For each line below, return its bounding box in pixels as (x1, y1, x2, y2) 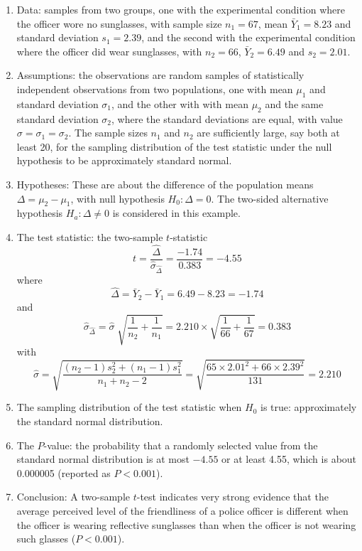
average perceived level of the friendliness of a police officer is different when (16, 503, 349, 518)
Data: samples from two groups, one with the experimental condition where (16, 2, 345, 16)
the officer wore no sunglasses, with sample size (16, 16, 222, 31)
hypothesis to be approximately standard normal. (16, 153, 232, 168)
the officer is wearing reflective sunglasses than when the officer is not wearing (16, 517, 356, 532)
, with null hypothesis (70, 191, 165, 205)
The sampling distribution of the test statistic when (16, 400, 242, 414)
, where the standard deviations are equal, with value (111, 111, 343, 126)
